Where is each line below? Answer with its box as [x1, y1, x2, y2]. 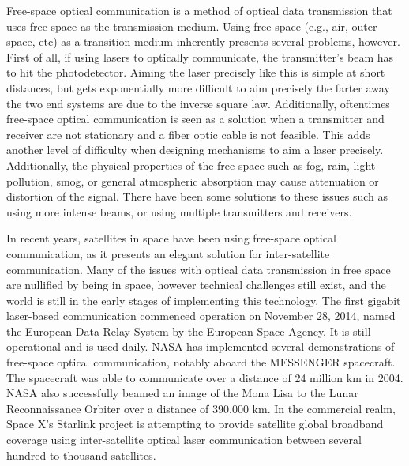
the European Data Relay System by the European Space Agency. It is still [6, 322, 371, 339]
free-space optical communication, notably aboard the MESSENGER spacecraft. [6, 354, 396, 370]
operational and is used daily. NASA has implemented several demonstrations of [6, 338, 395, 355]
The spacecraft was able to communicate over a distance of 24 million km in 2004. [6, 369, 403, 385]
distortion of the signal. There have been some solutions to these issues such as [6, 188, 388, 205]
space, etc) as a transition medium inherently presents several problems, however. [6, 33, 400, 50]
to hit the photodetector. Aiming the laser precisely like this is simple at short [6, 64, 385, 81]
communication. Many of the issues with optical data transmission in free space [6, 261, 391, 277]
